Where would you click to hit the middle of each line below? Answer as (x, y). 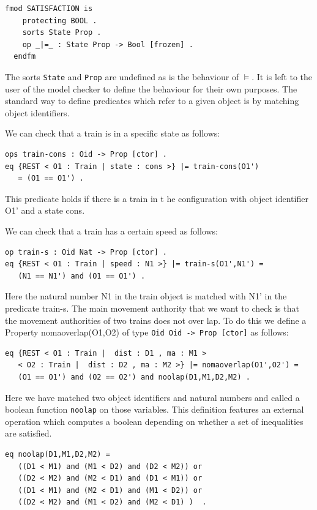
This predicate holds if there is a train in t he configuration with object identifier (157, 198)
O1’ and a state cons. (45, 210)
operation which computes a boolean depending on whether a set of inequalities (154, 421)
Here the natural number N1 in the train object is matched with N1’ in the (146, 296)
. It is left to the (282, 76)
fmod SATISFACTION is (49, 9)
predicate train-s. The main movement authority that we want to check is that (152, 308)
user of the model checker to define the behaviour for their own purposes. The (151, 88)
